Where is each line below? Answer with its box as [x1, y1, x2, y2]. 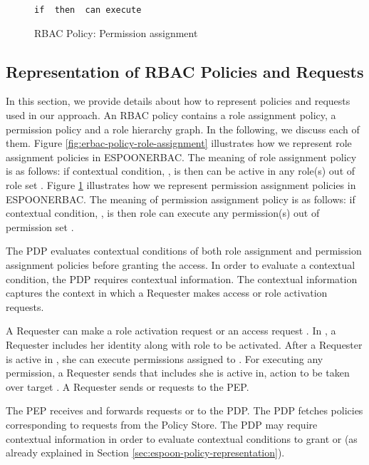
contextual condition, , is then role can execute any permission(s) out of [6, 205, 320, 220]
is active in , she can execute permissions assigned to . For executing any [6, 351, 323, 366]
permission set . [6, 219, 74, 234]
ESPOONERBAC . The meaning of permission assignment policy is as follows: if [6, 191, 355, 206]
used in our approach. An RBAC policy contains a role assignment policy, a [6, 108, 336, 123]
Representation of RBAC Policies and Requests [6, 60, 364, 82]
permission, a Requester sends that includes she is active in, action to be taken [6, 365, 350, 380]
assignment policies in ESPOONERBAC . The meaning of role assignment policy [6, 149, 357, 164]
